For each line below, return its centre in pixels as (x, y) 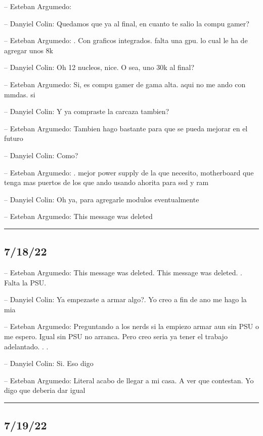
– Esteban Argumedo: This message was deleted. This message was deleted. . (123, 272)
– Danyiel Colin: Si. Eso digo (49, 363)
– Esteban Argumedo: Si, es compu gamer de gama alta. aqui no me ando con (125, 84)
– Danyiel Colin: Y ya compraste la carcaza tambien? (87, 111)
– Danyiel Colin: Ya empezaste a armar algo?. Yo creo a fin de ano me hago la (125, 299)
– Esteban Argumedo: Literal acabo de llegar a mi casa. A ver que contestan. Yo (129, 380)
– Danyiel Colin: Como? (41, 155)
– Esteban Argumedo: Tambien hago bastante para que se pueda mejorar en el (126, 128)
